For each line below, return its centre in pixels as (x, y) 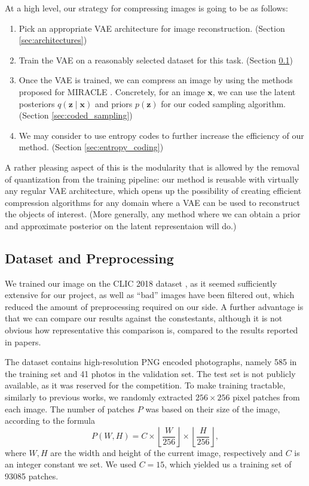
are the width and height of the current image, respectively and (166, 452)
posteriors (37, 103)
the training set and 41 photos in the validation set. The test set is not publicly (150, 373)
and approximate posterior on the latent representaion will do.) (121, 225)
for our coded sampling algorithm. (223, 103)
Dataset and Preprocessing (89, 258)
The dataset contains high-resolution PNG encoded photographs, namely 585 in (151, 362)
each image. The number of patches (70, 408)
